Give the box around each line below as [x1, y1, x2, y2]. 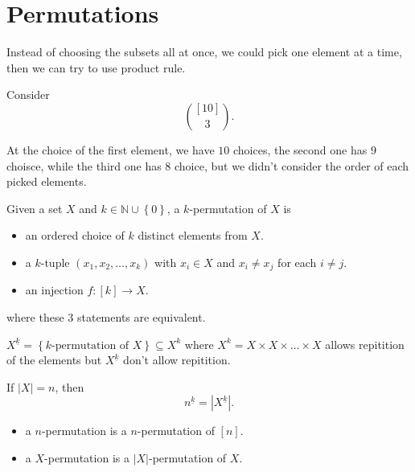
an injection [25, 281, 84, 298]
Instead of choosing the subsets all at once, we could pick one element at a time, [6, 43, 402, 60]
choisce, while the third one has [6, 157, 162, 174]
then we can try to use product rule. [6, 59, 186, 76]
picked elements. [6, 173, 87, 190]
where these [6, 308, 64, 325]
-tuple [40, 253, 70, 270]
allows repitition [325, 335, 405, 352]
